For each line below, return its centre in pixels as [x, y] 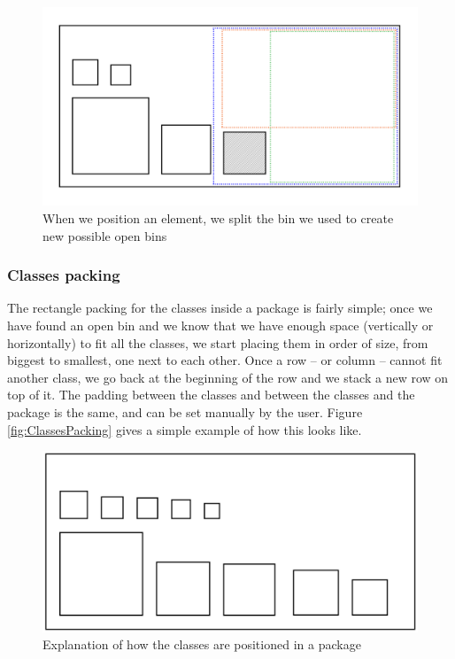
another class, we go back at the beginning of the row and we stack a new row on [228, 377]
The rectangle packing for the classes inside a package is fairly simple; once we [220, 308]
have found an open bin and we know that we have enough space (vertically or [220, 326]
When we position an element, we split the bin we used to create [218, 218]
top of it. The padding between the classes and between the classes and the [211, 395]
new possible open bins [105, 235]
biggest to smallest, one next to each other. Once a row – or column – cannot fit [225, 360]
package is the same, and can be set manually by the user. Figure [185, 411]
